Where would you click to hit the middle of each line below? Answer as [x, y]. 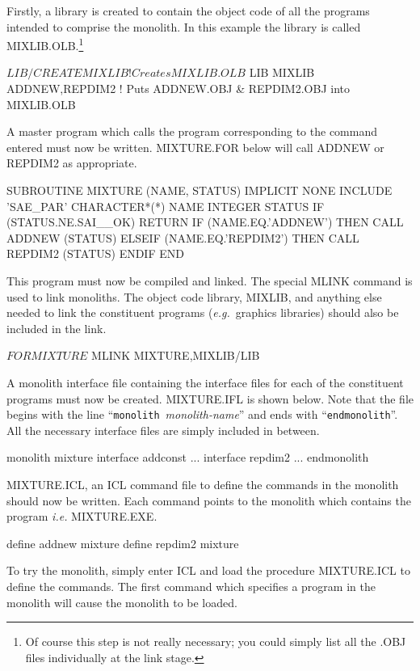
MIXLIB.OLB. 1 [45, 44]
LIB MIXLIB [282, 72]
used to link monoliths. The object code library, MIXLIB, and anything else [194, 296]
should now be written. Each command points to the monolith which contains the [209, 500]
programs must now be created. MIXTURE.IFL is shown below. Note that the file [210, 398]
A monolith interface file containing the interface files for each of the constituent [205, 382]
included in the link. [57, 328]
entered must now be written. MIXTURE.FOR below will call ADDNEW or [195, 147]
